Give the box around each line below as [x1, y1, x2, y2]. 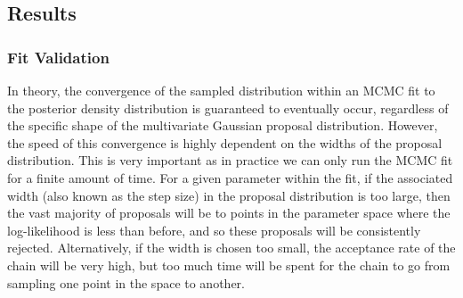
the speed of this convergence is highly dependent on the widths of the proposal [7, 133, 443, 152]
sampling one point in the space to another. [7, 273, 245, 292]
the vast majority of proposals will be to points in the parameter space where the [7, 203, 451, 222]
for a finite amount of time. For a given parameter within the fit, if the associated [7, 168, 453, 186]
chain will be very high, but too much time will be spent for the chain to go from [7, 255, 451, 274]
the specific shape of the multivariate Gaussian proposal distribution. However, [7, 116, 438, 135]
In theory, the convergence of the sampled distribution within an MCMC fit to [7, 81, 435, 99]
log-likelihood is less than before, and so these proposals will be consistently [7, 220, 421, 239]
